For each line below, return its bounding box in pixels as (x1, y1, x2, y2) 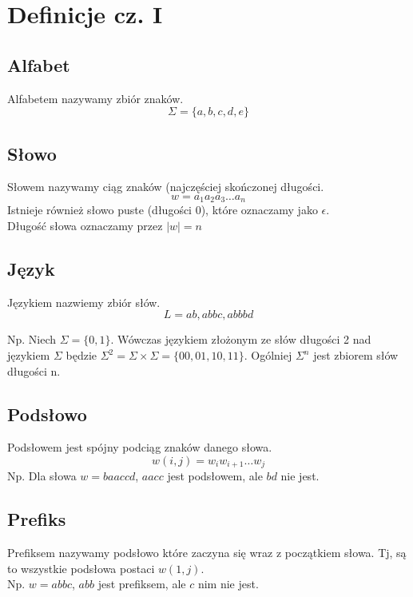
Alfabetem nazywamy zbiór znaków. (7, 90, 184, 106)
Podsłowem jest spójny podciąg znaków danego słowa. (7, 439, 272, 456)
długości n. (7, 362, 61, 379)
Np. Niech (7, 331, 57, 348)
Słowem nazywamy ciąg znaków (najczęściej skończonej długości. (7, 178, 324, 195)
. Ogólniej (244, 347, 292, 363)
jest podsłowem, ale (167, 468, 263, 484)
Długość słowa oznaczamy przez (7, 217, 163, 234)
